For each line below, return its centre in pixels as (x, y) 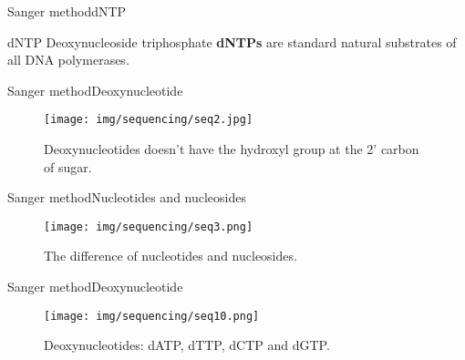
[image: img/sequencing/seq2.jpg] (149, 120)
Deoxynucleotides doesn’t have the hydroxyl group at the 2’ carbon (232, 149)
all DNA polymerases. (68, 60)
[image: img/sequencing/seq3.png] (149, 226)
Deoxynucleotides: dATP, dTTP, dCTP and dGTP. (187, 345)
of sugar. (68, 166)
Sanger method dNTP (67, 11)
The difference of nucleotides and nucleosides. (170, 256)
